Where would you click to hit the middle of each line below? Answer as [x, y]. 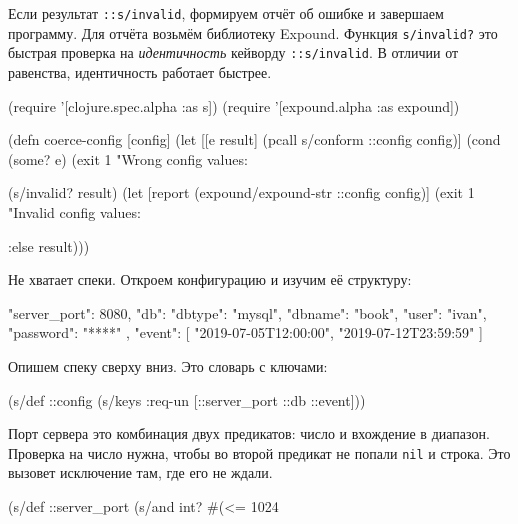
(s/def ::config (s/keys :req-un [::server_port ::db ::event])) [187, 399]
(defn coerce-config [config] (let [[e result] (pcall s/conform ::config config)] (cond [254, 139]
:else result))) [49, 245]
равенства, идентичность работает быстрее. [140, 71]
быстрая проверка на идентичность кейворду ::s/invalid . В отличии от [233, 52]
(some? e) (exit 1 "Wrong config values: [128, 158]
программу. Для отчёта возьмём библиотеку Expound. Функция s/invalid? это [253, 32]
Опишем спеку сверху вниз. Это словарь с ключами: [168, 365]
